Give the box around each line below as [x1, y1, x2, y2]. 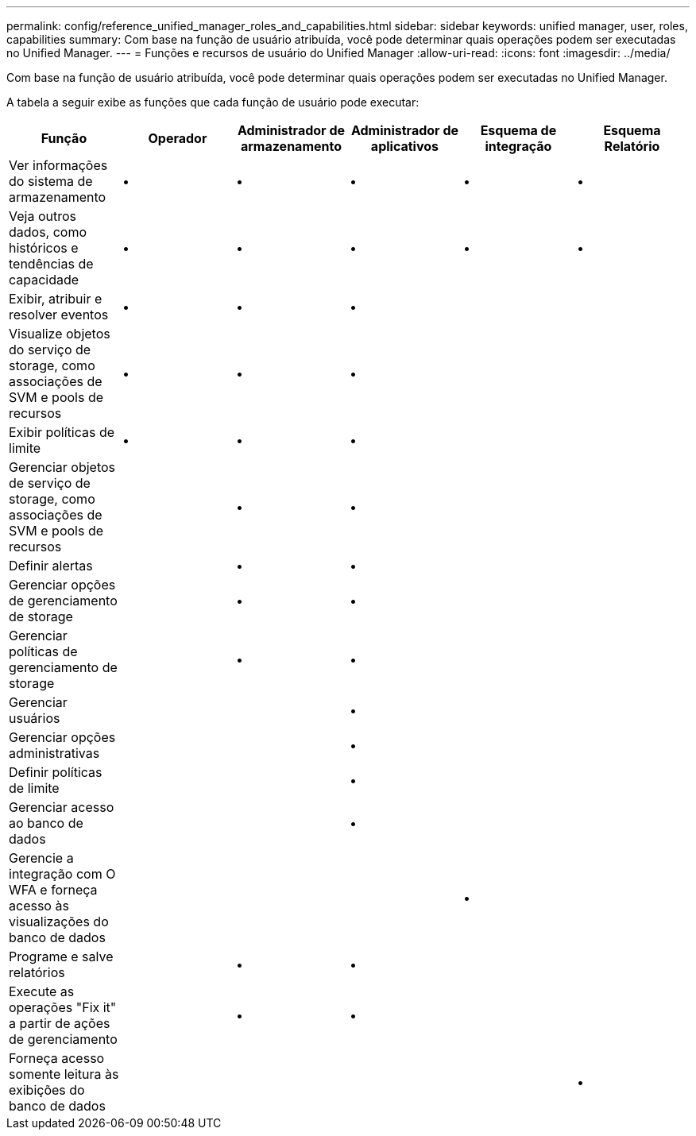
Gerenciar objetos [9, 459, 116, 475]
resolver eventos [9, 307, 109, 323]
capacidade [9, 272, 79, 288]
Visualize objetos [9, 326, 110, 342]
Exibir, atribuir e [9, 291, 102, 307]
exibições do [9, 1082, 85, 1098]
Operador [148, 130, 207, 146]
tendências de [9, 256, 94, 272]
